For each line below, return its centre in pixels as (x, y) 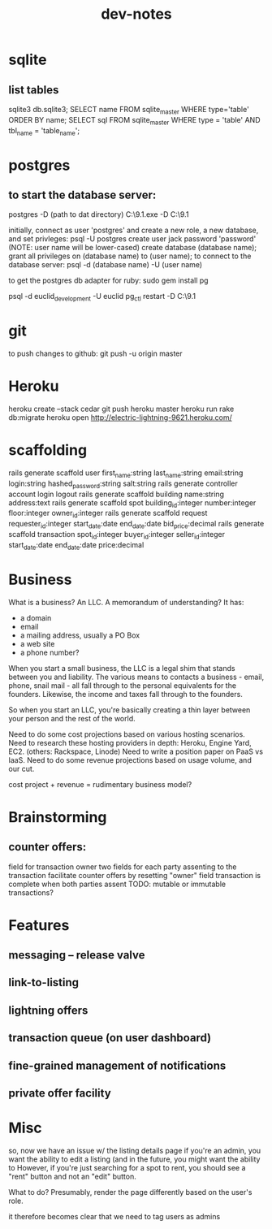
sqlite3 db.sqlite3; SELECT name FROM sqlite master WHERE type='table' (129, 110)
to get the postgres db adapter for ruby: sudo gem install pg (108, 280)
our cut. (22, 768)
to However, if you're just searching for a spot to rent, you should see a (127, 1167)
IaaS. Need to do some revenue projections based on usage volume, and (130, 759)
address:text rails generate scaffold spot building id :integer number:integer (132, 503)
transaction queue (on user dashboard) (110, 1038)
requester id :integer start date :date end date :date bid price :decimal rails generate (136, 525)
